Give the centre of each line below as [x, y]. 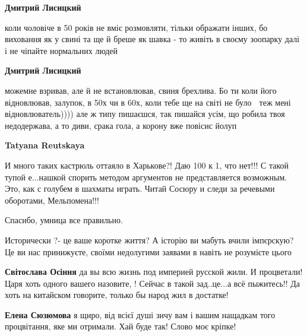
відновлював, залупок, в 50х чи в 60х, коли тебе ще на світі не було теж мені [148, 102]
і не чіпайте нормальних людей [61, 50]
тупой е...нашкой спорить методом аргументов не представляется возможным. [146, 177]
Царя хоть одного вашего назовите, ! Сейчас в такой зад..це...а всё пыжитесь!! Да [152, 283]
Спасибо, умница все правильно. [64, 220]
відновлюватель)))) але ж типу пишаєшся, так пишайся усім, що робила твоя [145, 114]
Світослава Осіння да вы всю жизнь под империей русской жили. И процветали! [154, 272]
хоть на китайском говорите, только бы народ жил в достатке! [117, 295]
